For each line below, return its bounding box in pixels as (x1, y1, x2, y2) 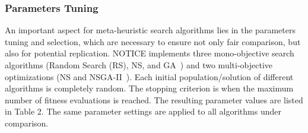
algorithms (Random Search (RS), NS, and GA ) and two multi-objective (5, 59, 273, 71)
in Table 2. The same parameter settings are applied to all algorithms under (5, 105, 281, 118)
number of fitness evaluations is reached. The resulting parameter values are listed (5, 93, 303, 106)
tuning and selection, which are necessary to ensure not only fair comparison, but (5, 35, 301, 47)
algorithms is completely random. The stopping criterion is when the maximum (5, 82, 294, 94)
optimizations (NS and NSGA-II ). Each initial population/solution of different (5, 70, 294, 83)
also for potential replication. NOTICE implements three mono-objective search (5, 47, 294, 59)
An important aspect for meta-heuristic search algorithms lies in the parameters (5, 24, 296, 36)
